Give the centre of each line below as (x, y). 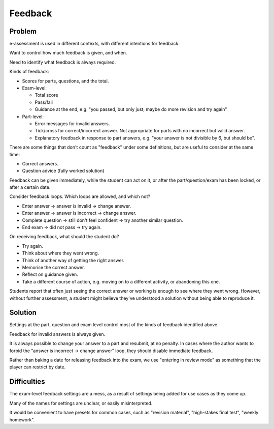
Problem (23, 31)
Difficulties (27, 382)
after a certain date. (30, 187)
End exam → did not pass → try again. (62, 227)
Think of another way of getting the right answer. (73, 260)
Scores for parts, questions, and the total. (65, 81)
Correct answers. (40, 163)
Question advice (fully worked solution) (63, 171)
